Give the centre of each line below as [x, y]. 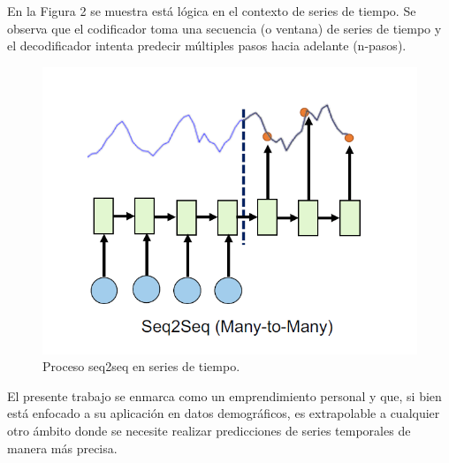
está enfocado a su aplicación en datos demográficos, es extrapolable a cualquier [224, 413]
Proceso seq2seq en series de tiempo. [141, 366]
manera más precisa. [62, 448]
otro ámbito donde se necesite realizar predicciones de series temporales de [209, 430]
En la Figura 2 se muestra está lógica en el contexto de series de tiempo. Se [212, 11]
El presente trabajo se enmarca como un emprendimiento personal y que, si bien [224, 395]
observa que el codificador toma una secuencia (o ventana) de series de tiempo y [224, 28]
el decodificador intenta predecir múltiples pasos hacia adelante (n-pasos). [207, 46]
